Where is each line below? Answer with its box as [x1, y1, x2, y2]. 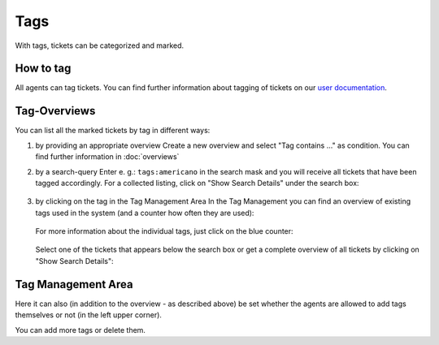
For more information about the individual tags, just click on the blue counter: [35, 226, 293, 236]
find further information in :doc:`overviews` [35, 152, 180, 162]
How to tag [15, 62, 72, 75]
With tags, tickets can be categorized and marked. [15, 41, 185, 50]
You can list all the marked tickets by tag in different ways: [15, 126, 211, 136]
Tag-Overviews [15, 104, 96, 118]
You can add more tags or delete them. [15, 325, 146, 334]
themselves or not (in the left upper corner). [15, 310, 163, 320]
